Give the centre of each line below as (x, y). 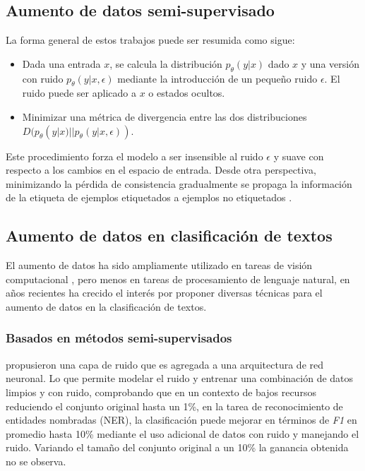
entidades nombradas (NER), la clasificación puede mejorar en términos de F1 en (181, 420)
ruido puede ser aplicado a (79, 93)
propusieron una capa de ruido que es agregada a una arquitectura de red (165, 364)
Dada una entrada (61, 63)
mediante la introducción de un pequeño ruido (217, 78)
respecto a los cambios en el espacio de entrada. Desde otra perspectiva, (161, 170)
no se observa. (36, 461)
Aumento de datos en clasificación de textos (169, 235)
